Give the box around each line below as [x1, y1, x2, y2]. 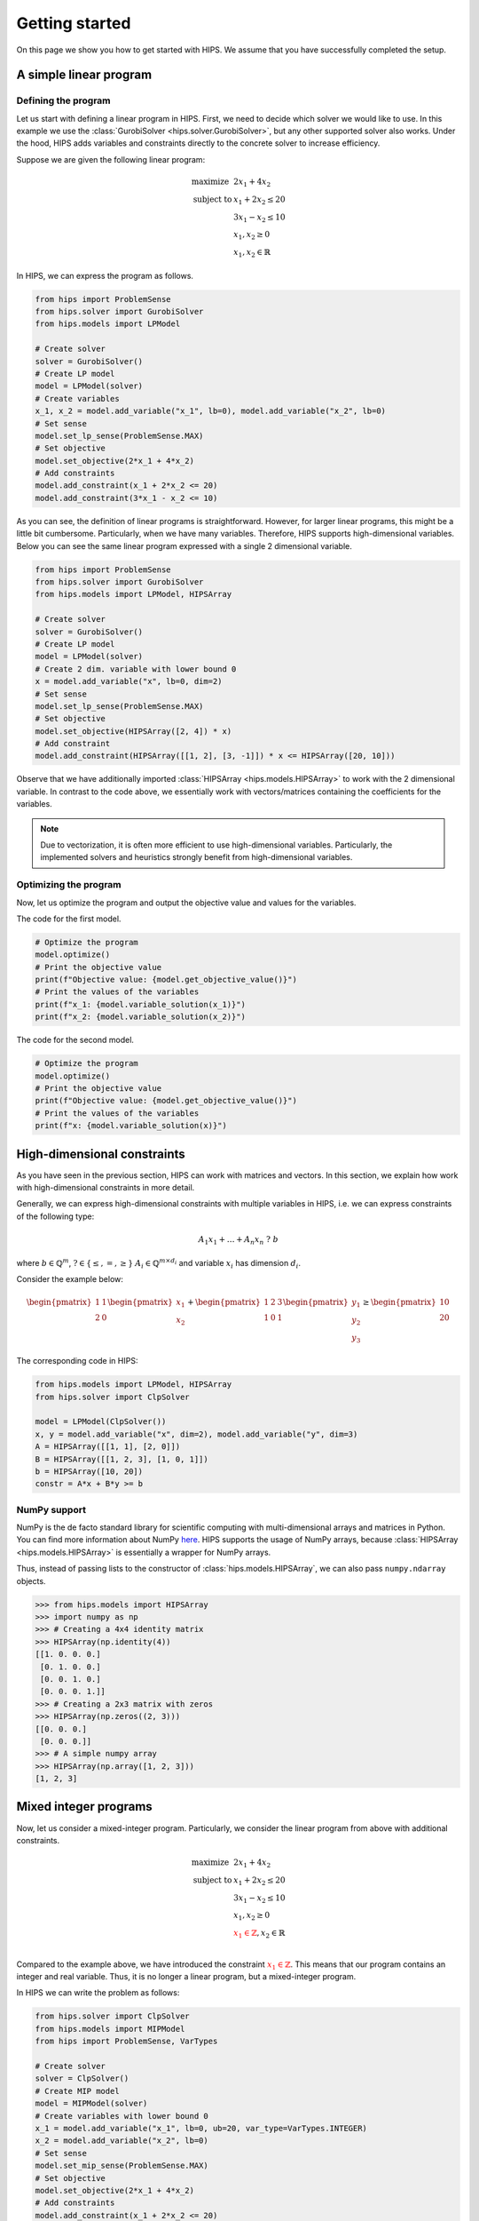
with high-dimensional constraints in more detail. [16, 1182, 195, 1193]
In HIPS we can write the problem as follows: [16, 1987, 180, 1998]
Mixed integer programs [16, 1799, 153, 1814]
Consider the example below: [16, 1273, 124, 1284]
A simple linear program [16, 68, 153, 83]
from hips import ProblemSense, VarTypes [35, 2036, 218, 2047]
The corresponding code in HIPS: [16, 1356, 138, 1366]
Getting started [16, 13, 131, 33]
